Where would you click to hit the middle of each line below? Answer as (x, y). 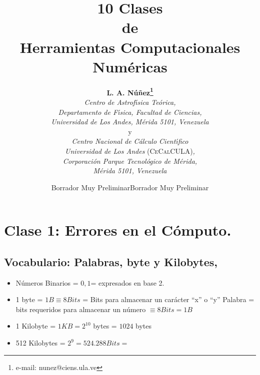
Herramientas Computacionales (130, 47)
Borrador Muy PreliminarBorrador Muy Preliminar (130, 187)
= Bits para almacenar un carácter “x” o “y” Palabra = (168, 299)
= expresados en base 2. (127, 282)
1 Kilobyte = (36, 326)
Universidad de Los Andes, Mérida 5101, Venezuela (130, 122)
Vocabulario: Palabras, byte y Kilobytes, (111, 261)
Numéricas (130, 66)
